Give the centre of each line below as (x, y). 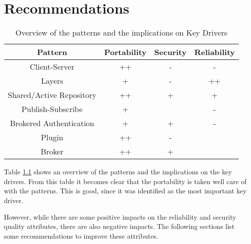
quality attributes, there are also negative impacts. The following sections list (119, 226)
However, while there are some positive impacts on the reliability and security (120, 216)
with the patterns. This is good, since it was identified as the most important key (125, 191)
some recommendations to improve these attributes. (81, 235)
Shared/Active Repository (52, 95)
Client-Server (52, 67)
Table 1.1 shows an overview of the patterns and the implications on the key (118, 172)
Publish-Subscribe (52, 109)
